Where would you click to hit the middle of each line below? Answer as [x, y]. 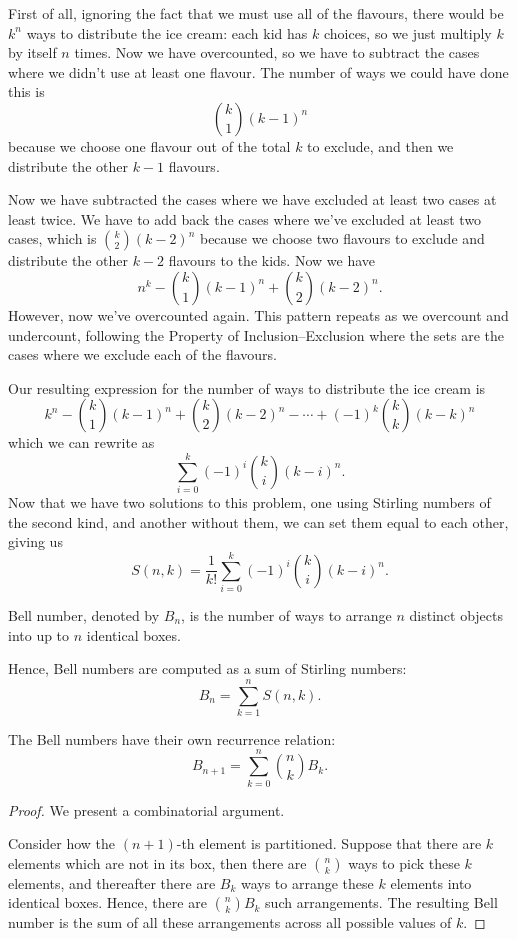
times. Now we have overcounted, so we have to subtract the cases [277, 52]
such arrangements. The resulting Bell [381, 902]
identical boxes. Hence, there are [107, 902]
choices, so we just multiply [407, 32]
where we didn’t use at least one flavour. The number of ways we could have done [258, 71]
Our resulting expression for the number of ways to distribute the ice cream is [247, 387]
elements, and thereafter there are [112, 882]
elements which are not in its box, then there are [157, 862]
